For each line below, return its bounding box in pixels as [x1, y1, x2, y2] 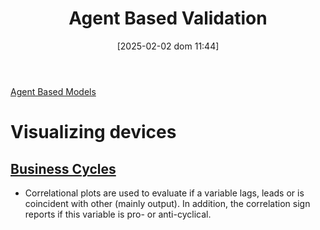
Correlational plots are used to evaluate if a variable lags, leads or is [24, 187, 305, 199]
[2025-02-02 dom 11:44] [116, 40, 220, 52]
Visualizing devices [10, 121, 177, 144]
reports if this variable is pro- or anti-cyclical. [24, 208, 212, 220]
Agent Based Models [10, 85, 97, 97]
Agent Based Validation [68, 7, 268, 30]
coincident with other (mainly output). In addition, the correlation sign [24, 197, 311, 209]
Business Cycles [10, 160, 117, 177]
